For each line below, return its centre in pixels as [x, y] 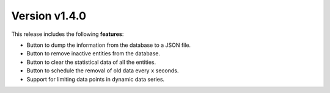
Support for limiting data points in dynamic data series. [96, 79]
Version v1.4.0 [49, 16]
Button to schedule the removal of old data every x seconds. [103, 71]
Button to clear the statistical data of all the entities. [91, 62]
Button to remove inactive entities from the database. [94, 53]
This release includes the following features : [68, 34]
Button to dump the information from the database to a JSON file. [109, 45]
